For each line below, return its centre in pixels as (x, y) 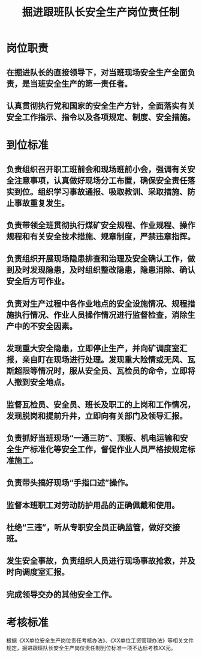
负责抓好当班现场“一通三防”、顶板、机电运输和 (93, 438)
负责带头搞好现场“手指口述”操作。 (70, 483)
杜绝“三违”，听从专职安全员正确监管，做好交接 (93, 528)
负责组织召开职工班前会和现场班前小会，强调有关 (97, 169)
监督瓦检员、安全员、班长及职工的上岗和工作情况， (101, 404)
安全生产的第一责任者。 (89, 84)
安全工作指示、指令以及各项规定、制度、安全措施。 (101, 117)
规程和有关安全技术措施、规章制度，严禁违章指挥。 (101, 236)
